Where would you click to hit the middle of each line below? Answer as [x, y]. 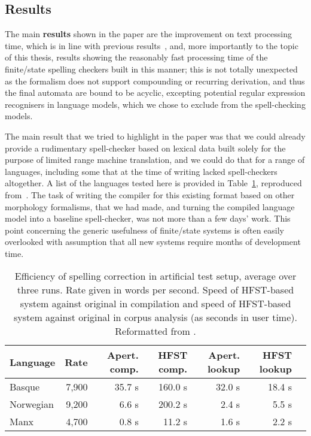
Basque [25, 387]
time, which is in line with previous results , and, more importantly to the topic [152, 45]
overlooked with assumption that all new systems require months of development [153, 242]
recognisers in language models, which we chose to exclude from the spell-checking [155, 104]
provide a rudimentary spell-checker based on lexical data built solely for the [145, 148]
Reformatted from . [155, 331]
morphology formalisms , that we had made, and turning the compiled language [150, 206]
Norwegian [32, 404]
